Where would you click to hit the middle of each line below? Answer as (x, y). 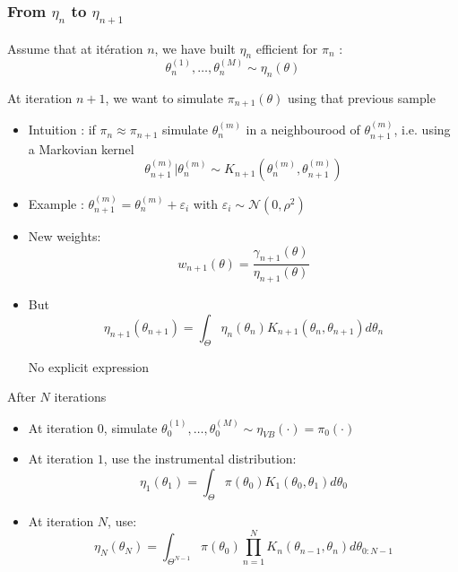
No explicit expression (89, 366)
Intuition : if (62, 130)
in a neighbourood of (303, 130)
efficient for (287, 48)
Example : (56, 204)
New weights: (65, 236)
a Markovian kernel (81, 148)
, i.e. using (422, 130)
